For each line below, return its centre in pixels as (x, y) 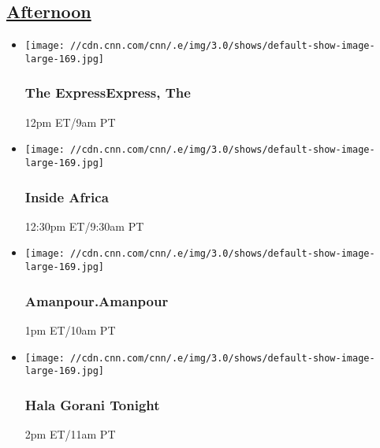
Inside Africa (67, 196)
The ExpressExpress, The (108, 93)
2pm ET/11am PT (70, 434)
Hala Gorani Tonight (92, 404)
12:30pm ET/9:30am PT (84, 226)
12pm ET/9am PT (70, 122)
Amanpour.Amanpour (97, 300)
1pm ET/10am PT (70, 330)
